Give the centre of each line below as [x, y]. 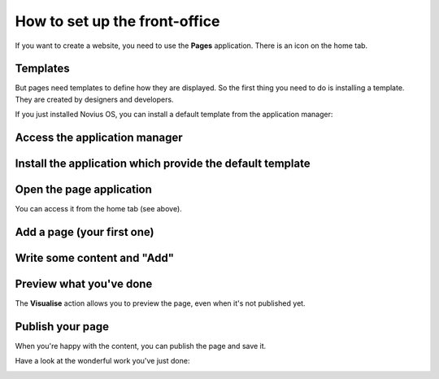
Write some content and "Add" [95, 258]
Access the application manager [99, 138]
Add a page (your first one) [85, 232]
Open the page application [83, 190]
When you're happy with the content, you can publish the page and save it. [141, 346]
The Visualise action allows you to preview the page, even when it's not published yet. [160, 303]
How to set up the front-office [117, 21]
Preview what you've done [84, 284]
